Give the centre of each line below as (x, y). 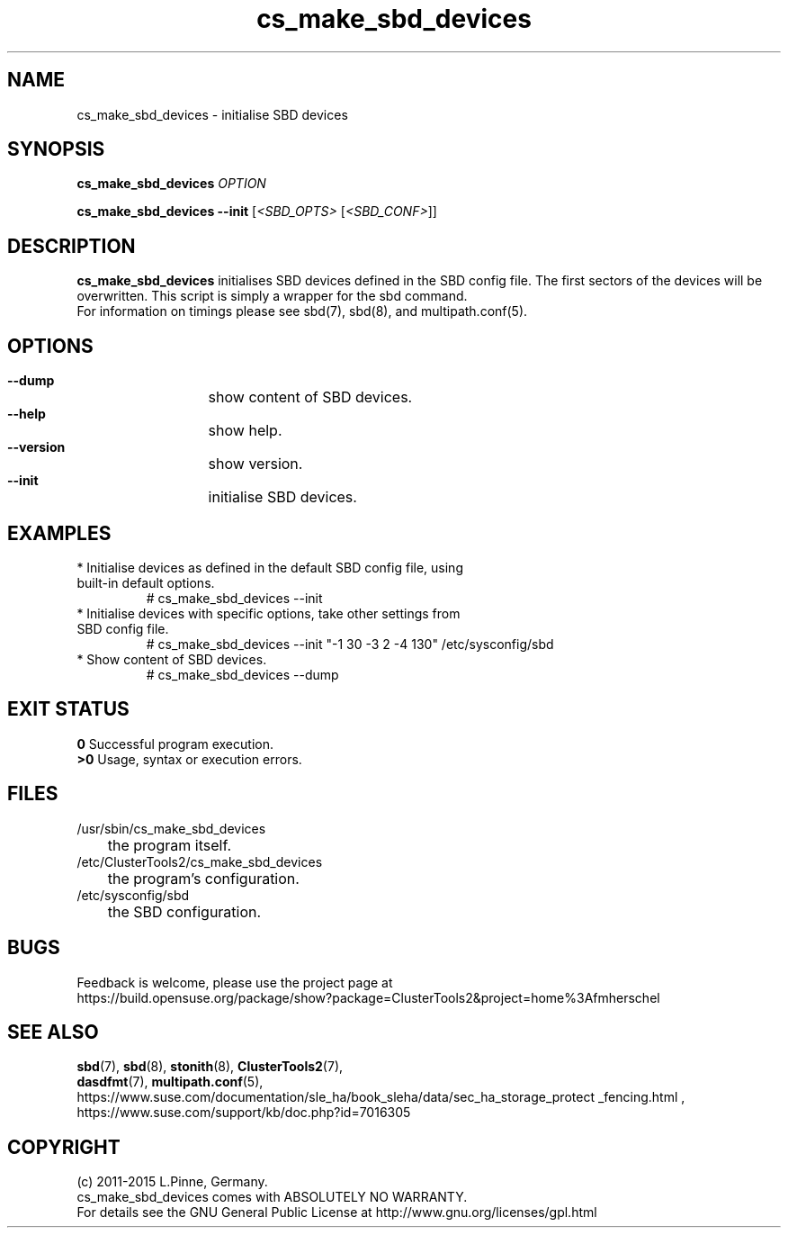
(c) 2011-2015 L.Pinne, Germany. (172, 1182)
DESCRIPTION (72, 246)
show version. (255, 464)
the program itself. (170, 845)
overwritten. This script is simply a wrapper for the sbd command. (272, 296)
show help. (245, 431)
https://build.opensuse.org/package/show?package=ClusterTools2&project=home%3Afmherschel (368, 997)
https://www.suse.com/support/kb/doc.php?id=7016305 (244, 1113)
